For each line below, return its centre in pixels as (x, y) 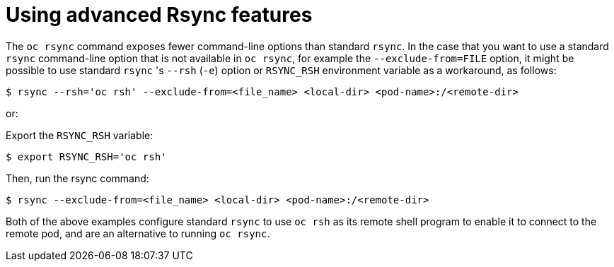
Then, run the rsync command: (77, 178)
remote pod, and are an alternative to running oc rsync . (138, 233)
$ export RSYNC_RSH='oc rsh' (86, 156)
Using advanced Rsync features (159, 15)
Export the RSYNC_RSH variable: (80, 135)
